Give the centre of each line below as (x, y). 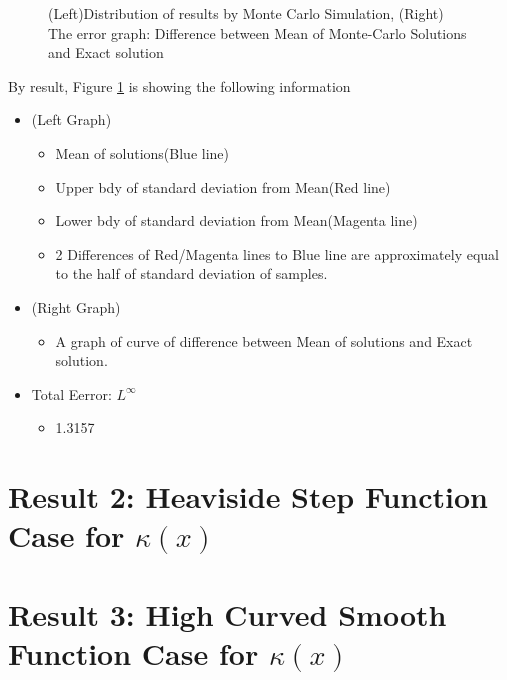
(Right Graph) (76, 306)
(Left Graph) (71, 119)
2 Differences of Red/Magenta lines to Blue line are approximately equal (277, 253)
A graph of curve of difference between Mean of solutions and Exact (264, 340)
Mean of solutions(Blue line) (142, 152)
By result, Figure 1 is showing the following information (179, 85)
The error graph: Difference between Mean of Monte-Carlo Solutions (257, 32)
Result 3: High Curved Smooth (227, 613)
